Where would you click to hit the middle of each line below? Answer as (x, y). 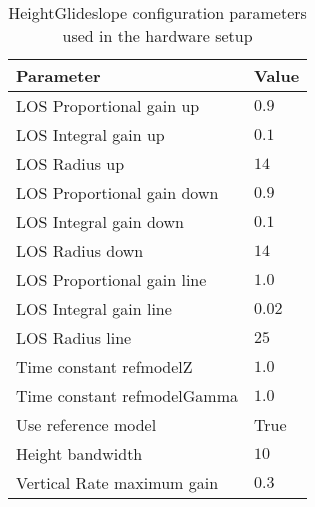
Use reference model (86, 424)
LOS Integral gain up (90, 134)
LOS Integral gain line (94, 308)
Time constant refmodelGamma (127, 395)
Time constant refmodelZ (104, 366)
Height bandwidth (79, 453)
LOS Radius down (80, 250)
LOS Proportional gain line (111, 279)
